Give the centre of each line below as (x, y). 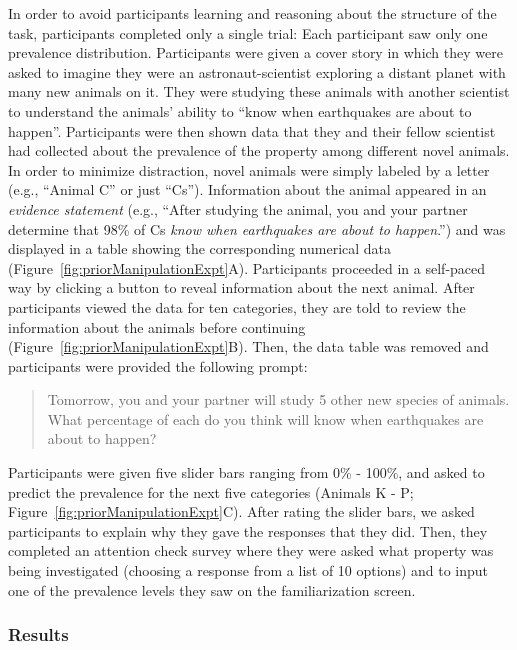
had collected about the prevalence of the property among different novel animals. (259, 150)
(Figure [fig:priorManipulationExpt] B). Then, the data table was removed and (248, 346)
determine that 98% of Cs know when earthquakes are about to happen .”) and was (257, 228)
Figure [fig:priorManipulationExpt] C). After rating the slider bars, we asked (241, 511)
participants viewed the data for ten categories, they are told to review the (237, 306)
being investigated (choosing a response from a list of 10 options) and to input (248, 570)
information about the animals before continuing (157, 326)
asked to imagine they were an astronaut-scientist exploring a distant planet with (257, 71)
